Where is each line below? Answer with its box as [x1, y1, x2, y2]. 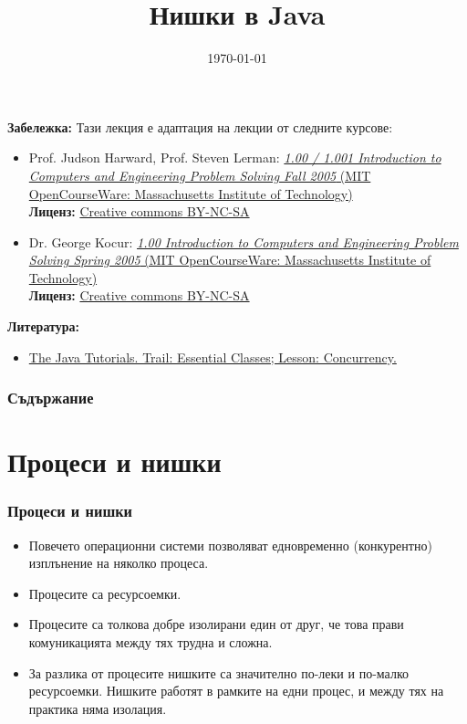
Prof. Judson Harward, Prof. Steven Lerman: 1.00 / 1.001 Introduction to [28, 148, 441, 167]
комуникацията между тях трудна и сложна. [28, 633, 273, 652]
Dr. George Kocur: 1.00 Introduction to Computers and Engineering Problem [28, 232, 459, 251]
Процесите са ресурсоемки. [28, 583, 182, 603]
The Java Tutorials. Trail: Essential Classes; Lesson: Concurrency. [28, 347, 397, 366]
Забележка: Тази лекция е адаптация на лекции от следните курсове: [7, 117, 393, 136]
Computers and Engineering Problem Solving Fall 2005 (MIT [28, 165, 371, 184]
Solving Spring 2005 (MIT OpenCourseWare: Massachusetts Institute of [28, 250, 431, 269]
